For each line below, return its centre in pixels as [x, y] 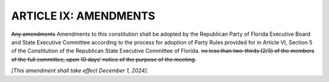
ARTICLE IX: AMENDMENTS [83, 16]
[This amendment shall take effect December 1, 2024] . [80, 70]
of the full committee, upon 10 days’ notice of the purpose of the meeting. [104, 59]
